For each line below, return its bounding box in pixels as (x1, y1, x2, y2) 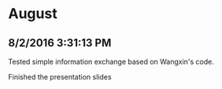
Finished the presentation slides (8, 72, 112, 81)
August (8, 5, 57, 23)
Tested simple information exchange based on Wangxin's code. (8, 57, 215, 66)
